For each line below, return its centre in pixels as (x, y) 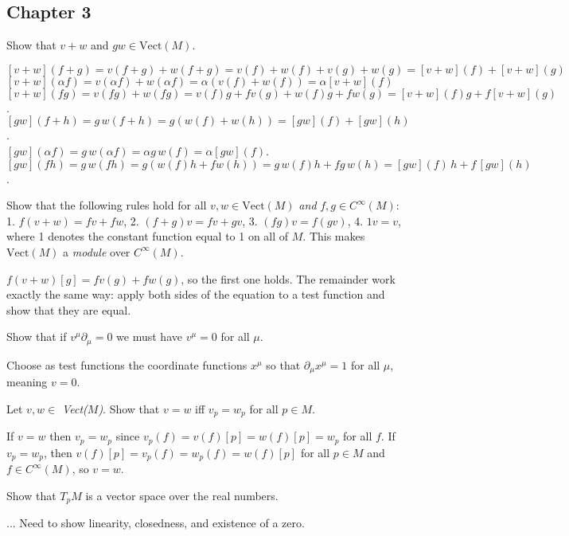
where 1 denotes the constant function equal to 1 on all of (148, 236)
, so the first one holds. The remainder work (288, 278)
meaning (27, 382)
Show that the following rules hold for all (107, 205)
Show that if (37, 336)
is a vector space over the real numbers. (182, 495)
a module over (97, 251)
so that (283, 364)
